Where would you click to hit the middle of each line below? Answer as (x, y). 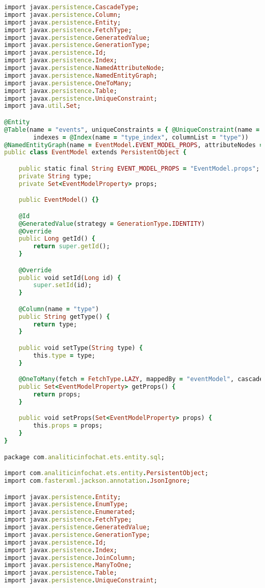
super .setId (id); (62, 285)
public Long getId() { (57, 239)
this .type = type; (64, 355)
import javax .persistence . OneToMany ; (68, 83)
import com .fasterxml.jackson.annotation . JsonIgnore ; (97, 480)
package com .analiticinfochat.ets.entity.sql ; (85, 457)
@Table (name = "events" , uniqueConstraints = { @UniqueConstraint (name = (132, 130)
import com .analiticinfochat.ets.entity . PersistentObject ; (106, 473)
